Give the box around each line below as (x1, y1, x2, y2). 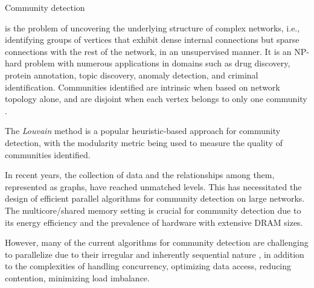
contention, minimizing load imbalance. (5, 271, 150, 284)
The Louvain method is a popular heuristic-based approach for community (5, 124, 281, 137)
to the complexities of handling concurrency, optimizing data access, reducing (5, 260, 292, 272)
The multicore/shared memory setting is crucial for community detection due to (5, 203, 301, 216)
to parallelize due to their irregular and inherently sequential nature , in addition (5, 248, 304, 260)
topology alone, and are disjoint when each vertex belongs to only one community (5, 92, 307, 105)
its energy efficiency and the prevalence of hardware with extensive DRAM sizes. (5, 216, 303, 228)
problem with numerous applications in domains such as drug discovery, (24, 57, 290, 69)
